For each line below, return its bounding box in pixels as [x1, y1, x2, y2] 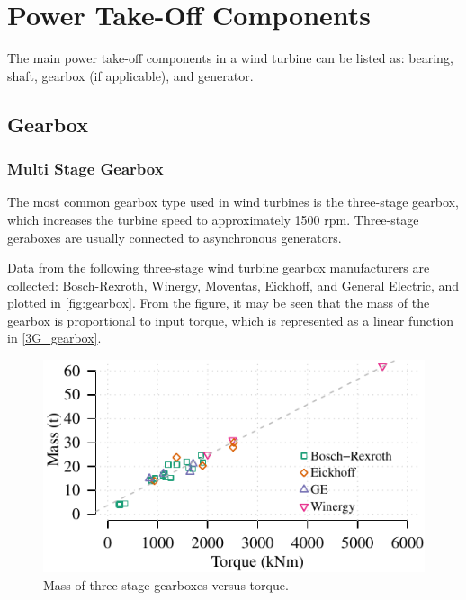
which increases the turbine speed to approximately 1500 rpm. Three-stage [7, 210, 419, 228]
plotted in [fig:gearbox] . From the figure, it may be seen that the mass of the [7, 293, 430, 312]
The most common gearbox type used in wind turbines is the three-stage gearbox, [7, 193, 459, 211]
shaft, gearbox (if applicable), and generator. [7, 66, 254, 85]
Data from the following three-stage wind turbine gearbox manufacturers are [7, 258, 430, 277]
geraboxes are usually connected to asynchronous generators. [7, 228, 342, 246]
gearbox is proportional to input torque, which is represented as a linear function [7, 310, 454, 329]
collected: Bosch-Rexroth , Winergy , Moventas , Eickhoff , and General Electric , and [7, 275, 460, 294]
